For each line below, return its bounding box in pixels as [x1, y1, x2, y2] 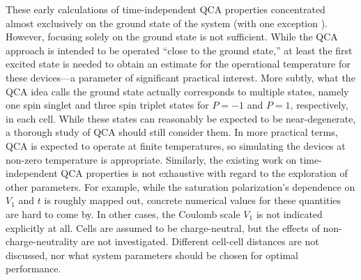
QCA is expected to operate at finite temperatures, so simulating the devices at [6, 138, 346, 153]
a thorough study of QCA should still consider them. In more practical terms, [6, 125, 338, 139]
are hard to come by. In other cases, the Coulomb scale [6, 206, 240, 221]
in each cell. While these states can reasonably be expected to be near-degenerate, [6, 111, 356, 125]
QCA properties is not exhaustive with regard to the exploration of [61, 166, 348, 180]
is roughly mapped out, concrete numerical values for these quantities [44, 193, 341, 208]
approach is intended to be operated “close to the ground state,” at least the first [6, 42, 353, 57]
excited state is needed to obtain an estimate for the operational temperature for [6, 56, 351, 71]
